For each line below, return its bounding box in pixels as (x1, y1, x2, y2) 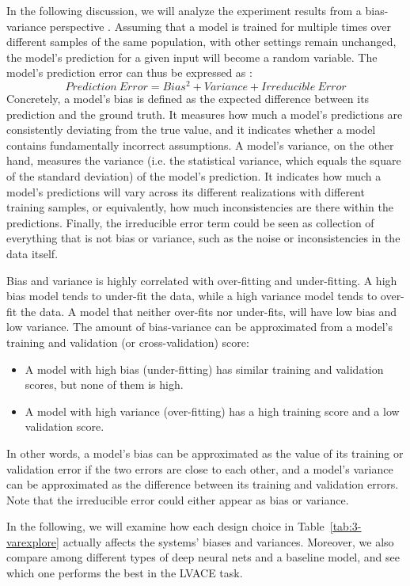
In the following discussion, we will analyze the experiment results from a (6, 2, 362, 18)
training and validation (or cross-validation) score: (6, 333, 249, 350)
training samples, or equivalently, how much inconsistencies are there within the (6, 199, 393, 215)
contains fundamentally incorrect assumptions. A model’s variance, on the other (6, 136, 394, 153)
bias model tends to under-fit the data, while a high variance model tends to (6, 287, 378, 304)
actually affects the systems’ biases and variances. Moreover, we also (63, 533, 394, 550)
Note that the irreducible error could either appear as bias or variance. (6, 491, 349, 508)
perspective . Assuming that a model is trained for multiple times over (49, 17, 391, 34)
